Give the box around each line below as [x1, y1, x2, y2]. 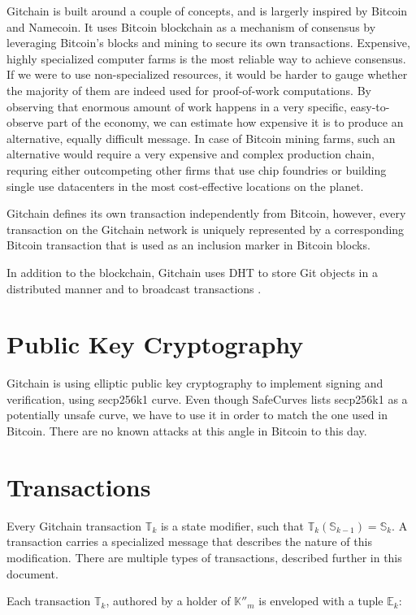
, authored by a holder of [106, 592, 231, 609]
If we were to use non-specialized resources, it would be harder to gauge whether [6, 66, 408, 83]
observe [6, 114, 44, 131]
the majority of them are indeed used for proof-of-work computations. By [6, 81, 371, 98]
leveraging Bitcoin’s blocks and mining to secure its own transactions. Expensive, [6, 34, 410, 51]
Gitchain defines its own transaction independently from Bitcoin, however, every [6, 205, 406, 222]
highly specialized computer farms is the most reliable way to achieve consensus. [6, 50, 406, 67]
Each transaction [6, 592, 91, 609]
